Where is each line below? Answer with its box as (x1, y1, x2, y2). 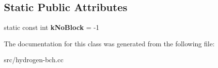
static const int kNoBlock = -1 (4, 22, 99, 32)
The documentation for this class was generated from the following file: (4, 38, 215, 48)
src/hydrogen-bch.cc (4, 54, 64, 65)
